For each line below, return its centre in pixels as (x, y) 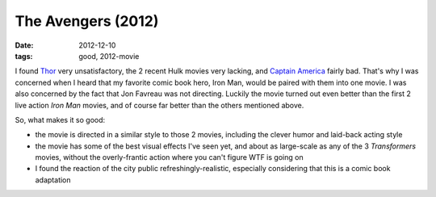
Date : (24, 45)
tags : (24, 56)
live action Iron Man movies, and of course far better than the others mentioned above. (159, 105)
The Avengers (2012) (87, 21)
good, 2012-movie (109, 56)
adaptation (53, 180)
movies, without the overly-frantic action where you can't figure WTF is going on (169, 157)
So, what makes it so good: (60, 119)
